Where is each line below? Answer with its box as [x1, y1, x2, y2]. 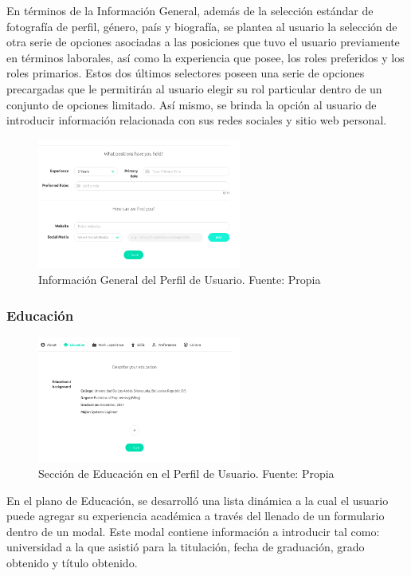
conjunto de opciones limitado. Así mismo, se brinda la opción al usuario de [6, 96, 377, 112]
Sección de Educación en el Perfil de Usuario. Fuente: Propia [38, 465, 335, 482]
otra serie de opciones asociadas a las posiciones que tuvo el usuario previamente [6, 34, 400, 50]
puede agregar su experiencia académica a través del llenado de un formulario [6, 507, 385, 524]
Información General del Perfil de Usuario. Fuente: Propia [38, 271, 321, 288]
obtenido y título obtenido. [6, 554, 138, 571]
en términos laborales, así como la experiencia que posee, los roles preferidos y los [6, 49, 405, 65]
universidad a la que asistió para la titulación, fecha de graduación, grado [6, 539, 365, 555]
